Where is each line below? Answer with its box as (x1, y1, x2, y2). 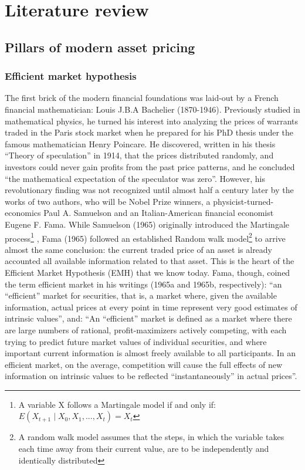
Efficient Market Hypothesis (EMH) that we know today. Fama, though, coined (5, 266, 290, 278)
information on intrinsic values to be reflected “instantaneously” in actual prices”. (5, 370, 297, 382)
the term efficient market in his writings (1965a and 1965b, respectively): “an (5, 278, 282, 290)
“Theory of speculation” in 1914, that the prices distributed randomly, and (5, 149, 274, 161)
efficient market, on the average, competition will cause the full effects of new (5, 358, 283, 370)
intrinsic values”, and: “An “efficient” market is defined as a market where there (5, 312, 292, 324)
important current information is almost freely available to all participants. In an (5, 347, 296, 359)
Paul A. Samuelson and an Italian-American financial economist (43, 207, 274, 219)
